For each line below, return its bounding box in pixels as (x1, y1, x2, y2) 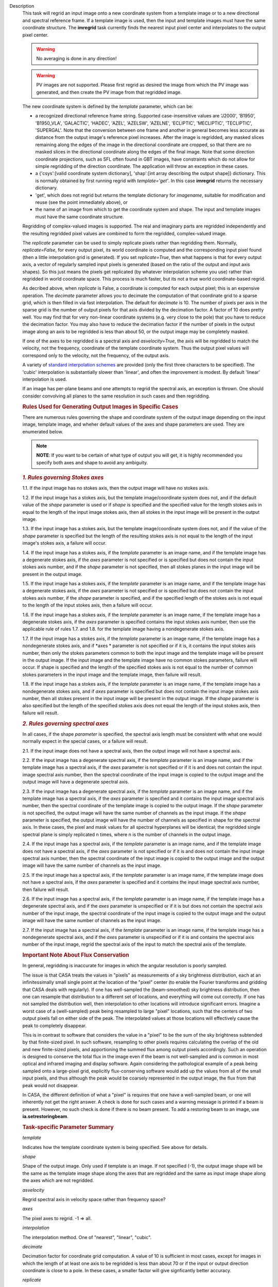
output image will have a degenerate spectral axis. (22, 779, 129, 785)
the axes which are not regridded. (22, 1177, 94, 1184)
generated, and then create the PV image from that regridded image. (36, 89, 182, 95)
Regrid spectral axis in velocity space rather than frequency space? (22, 1196, 166, 1202)
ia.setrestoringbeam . (22, 1114, 69, 1120)
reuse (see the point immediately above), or (35, 199, 128, 205)
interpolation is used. (22, 376, 67, 382)
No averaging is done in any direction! (36, 56, 117, 62)
